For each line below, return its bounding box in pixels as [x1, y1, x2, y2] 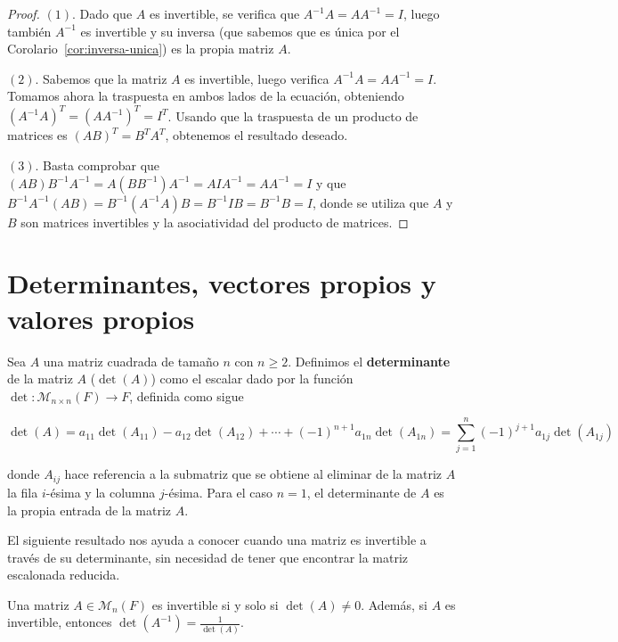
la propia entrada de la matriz [7, 500, 172, 519]
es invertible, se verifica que [149, 4, 300, 22]
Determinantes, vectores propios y [7, 265, 436, 301]
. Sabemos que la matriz [35, 69, 167, 87]
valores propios [7, 300, 195, 336]
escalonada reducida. [7, 565, 120, 584]
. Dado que [72, 4, 133, 22]
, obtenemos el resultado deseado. [165, 126, 348, 144]
